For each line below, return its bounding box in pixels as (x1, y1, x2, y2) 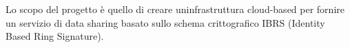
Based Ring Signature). (6, 29, 104, 43)
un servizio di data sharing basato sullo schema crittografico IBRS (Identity (6, 15, 325, 29)
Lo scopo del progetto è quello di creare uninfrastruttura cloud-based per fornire (6, 2, 344, 16)
